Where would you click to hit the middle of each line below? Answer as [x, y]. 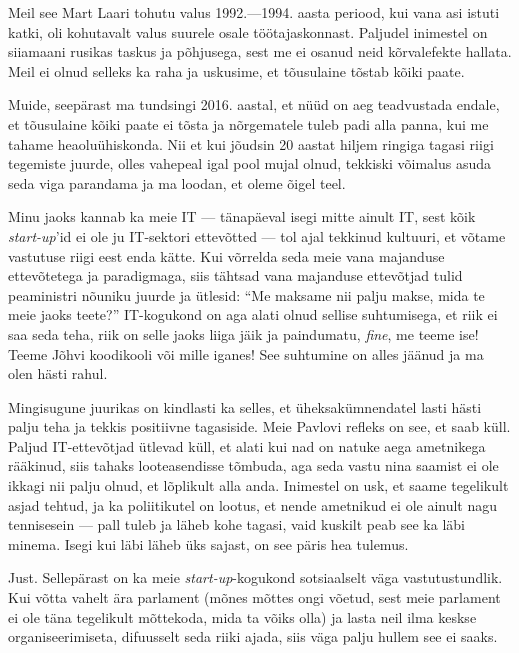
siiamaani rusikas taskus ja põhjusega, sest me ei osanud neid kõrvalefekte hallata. [260, 51]
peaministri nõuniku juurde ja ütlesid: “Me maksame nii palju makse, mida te [246, 294]
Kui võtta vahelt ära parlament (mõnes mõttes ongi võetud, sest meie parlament [254, 597]
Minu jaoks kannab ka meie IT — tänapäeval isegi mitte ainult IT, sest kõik [242, 216]
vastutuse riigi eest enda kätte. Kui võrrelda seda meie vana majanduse [226, 255]
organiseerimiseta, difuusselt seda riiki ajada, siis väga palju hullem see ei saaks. [253, 636]
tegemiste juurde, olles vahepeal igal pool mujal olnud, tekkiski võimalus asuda [250, 163]
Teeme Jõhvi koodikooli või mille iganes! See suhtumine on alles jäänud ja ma [246, 353]
